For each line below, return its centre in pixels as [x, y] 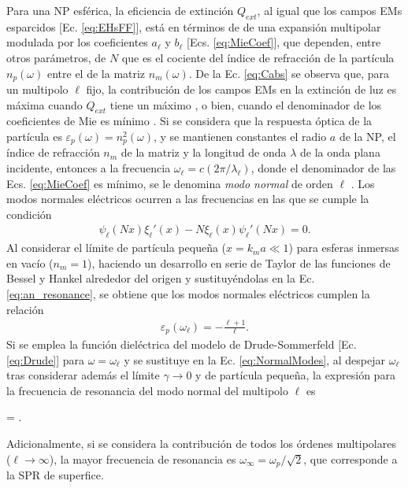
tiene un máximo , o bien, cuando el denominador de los [246, 104]
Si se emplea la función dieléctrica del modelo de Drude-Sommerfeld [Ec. [182, 344]
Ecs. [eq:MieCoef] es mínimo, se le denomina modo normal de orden [170, 183]
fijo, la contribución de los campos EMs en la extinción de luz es [241, 89]
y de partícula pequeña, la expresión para [295, 375]
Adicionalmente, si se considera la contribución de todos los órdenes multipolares [201, 443]
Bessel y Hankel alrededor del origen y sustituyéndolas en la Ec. [161, 278]
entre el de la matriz [96, 73]
